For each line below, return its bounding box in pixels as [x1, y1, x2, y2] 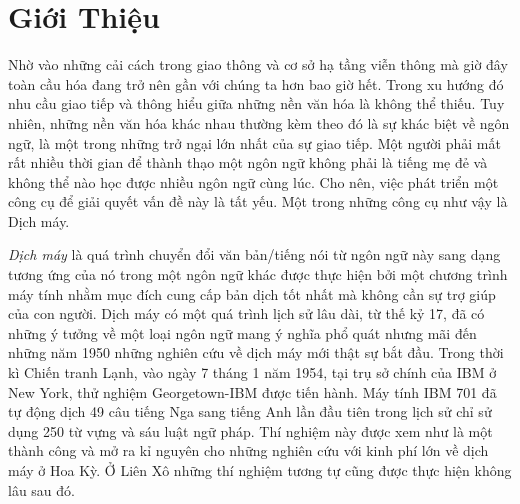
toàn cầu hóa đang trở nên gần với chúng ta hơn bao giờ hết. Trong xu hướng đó [8, 73, 504, 94]
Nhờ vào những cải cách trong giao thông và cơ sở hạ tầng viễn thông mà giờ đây [8, 54, 508, 75]
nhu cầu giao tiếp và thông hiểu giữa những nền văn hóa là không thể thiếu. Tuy [8, 93, 505, 114]
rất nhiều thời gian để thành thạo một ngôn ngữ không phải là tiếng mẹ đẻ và [8, 152, 488, 173]
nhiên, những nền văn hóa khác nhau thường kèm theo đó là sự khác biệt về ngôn [8, 112, 510, 133]
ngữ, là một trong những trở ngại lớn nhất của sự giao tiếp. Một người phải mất [8, 132, 501, 153]
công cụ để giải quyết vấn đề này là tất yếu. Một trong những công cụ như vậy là [8, 191, 508, 212]
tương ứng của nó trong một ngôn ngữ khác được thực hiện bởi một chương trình [8, 264, 508, 285]
